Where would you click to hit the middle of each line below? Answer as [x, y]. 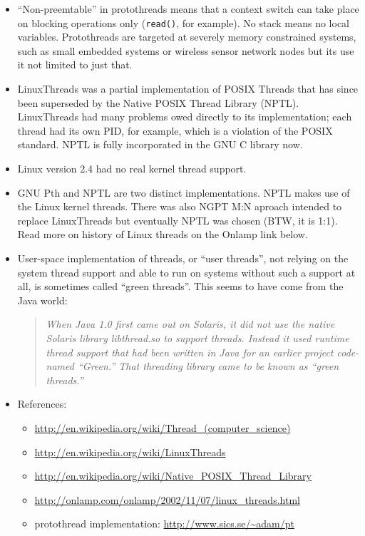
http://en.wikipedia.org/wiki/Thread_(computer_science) [163, 427]
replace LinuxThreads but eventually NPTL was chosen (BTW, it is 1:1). [178, 220]
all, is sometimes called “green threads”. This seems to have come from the [180, 286]
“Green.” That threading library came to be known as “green [208, 366]
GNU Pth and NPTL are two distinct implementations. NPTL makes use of [184, 192]
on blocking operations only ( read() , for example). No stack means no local [184, 22]
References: [42, 404]
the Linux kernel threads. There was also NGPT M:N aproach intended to [180, 206]
